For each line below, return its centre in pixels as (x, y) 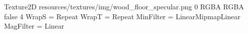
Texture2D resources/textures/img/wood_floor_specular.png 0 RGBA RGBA (124, 6)
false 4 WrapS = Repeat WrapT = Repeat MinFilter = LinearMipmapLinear (122, 16)
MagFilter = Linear (34, 26)
